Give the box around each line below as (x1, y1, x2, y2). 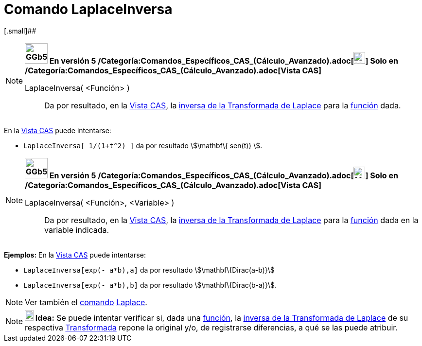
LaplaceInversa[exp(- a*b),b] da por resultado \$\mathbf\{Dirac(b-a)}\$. (23, 280, 277, 289)
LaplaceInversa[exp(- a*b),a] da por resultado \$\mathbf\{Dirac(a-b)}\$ (23, 265, 275, 274)
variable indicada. (44, 225, 109, 235)
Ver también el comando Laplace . (25, 297, 147, 307)
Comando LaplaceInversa (4, 1, 173, 17)
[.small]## (4, 26, 36, 35)
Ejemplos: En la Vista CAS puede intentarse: (4, 250, 146, 259)
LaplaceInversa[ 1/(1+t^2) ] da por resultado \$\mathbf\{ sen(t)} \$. (23, 141, 263, 150)
